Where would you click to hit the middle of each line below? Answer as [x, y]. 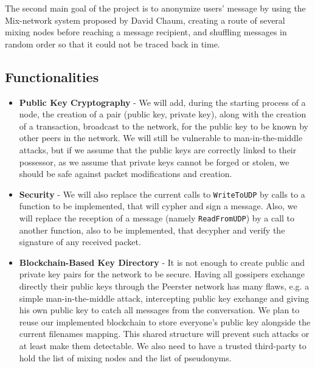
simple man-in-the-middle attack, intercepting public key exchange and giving [164, 298]
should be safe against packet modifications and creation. [126, 174]
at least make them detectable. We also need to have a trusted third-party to [163, 345]
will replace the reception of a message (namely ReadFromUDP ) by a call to [157, 217]
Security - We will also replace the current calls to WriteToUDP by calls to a [162, 194]
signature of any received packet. [80, 242]
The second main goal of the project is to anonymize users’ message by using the [155, 8]
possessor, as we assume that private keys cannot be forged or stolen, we [154, 161]
